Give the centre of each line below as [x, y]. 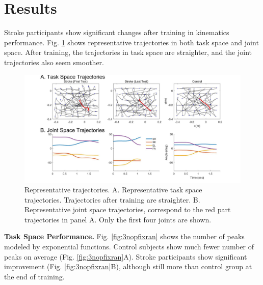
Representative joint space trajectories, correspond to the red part [128, 209]
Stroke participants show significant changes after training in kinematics [117, 32]
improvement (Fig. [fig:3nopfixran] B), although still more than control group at [128, 266]
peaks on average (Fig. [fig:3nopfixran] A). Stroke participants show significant [126, 256]
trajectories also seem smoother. [54, 62]
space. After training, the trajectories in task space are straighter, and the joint [128, 52]
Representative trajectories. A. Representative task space [113, 190]
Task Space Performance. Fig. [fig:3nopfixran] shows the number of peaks [124, 236]
